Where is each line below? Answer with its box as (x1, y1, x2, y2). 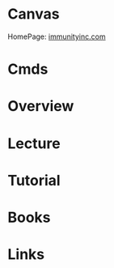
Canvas (7, 5, 60, 23)
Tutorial (7, 171, 61, 189)
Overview (7, 97, 74, 116)
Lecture (7, 134, 61, 152)
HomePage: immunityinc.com (7, 32, 106, 41)
